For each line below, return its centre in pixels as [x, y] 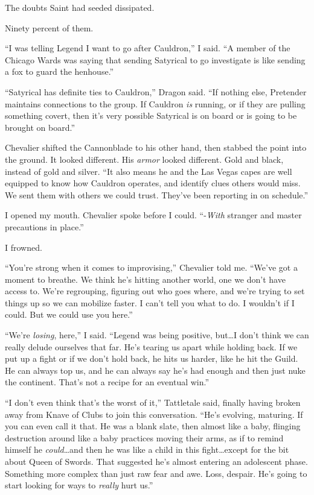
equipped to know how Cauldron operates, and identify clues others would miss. [153, 183]
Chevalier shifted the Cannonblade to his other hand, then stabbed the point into [156, 147]
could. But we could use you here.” [69, 314]
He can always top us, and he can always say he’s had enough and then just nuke [155, 370]
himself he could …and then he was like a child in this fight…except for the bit [147, 449]
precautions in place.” [44, 226]
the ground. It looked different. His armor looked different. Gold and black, [144, 159]
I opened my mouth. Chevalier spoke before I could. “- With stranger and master [153, 215]
